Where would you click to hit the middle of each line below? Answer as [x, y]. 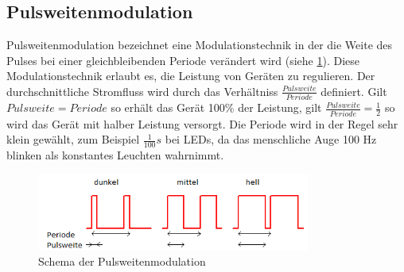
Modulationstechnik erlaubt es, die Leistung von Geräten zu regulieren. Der [191, 76]
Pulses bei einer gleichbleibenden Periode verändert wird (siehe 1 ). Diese [183, 60]
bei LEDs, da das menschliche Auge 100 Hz [271, 139]
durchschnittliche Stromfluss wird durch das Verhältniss [142, 91]
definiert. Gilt [354, 91]
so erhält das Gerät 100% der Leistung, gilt [216, 107]
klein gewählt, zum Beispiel [73, 139]
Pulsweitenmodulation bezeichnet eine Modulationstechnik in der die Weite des [200, 45]
